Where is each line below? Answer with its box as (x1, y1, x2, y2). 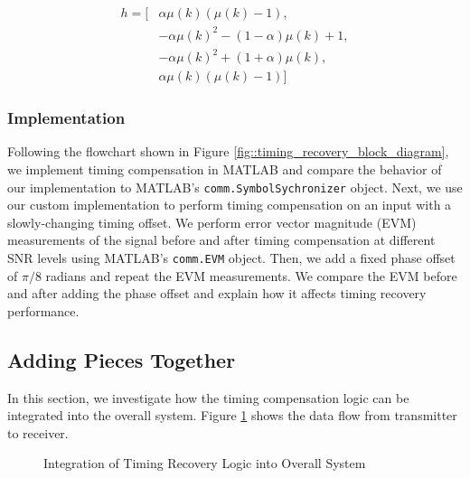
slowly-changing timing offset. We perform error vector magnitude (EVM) (7, 212, 417, 231)
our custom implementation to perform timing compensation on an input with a (7, 195, 452, 214)
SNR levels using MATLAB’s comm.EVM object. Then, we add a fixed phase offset (7, 248, 456, 267)
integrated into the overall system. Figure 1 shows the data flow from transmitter (7, 406, 457, 425)
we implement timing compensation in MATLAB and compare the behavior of (7, 159, 442, 178)
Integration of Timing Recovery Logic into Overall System (43, 454, 366, 473)
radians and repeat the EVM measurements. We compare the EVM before (45, 266, 457, 285)
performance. (7, 301, 80, 320)
